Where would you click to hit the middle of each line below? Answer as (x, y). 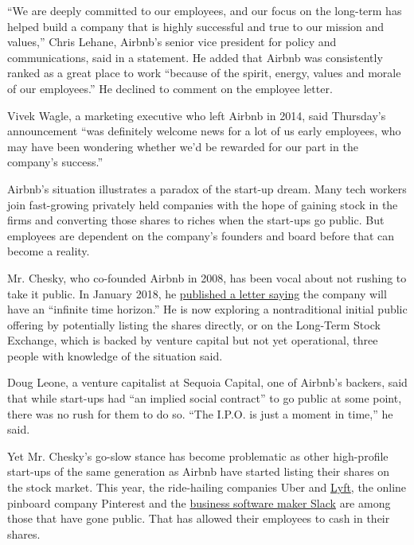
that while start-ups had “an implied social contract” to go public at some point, (205, 398)
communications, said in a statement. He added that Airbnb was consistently (195, 57)
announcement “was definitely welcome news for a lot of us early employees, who (204, 131)
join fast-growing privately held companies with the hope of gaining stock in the (203, 204)
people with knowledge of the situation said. (115, 355)
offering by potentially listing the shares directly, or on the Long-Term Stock (194, 324)
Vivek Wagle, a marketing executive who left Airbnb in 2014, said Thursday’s (197, 115)
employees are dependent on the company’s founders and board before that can (201, 235)
